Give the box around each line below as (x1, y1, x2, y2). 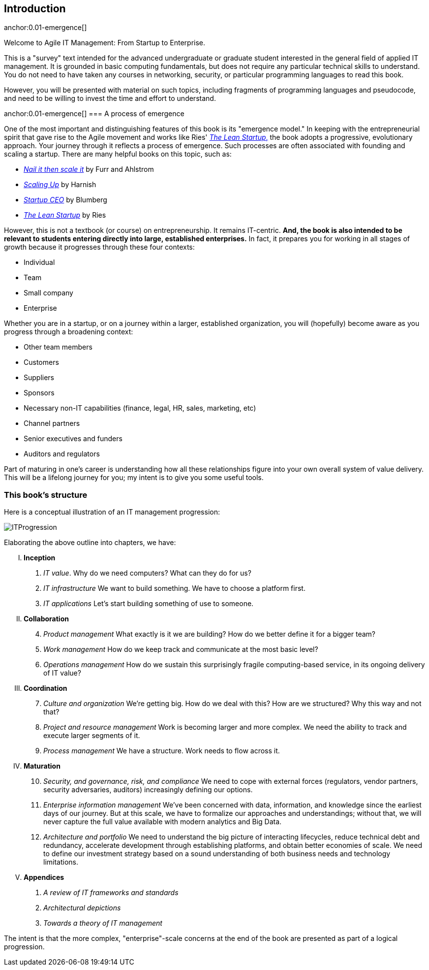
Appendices (24, 873, 64, 882)
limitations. (43, 858, 79, 867)
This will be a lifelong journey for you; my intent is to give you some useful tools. (4, 473, 264, 482)
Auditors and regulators (24, 450, 100, 458)
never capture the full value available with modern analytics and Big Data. (43, 817, 282, 826)
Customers (24, 358, 59, 367)
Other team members (24, 343, 92, 352)
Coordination (24, 684, 67, 693)
